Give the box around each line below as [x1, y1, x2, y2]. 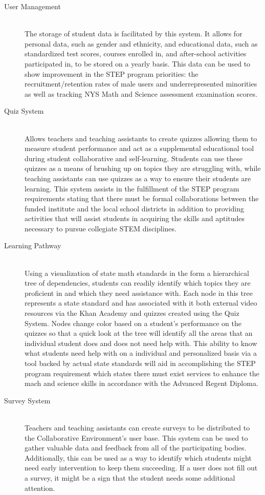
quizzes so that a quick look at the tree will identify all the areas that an [25, 328, 253, 338]
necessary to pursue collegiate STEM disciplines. [25, 223, 176, 233]
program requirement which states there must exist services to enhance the [25, 368, 259, 378]
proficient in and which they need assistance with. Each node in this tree [25, 287, 253, 298]
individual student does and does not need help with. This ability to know [25, 337, 257, 348]
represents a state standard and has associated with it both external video [25, 297, 257, 308]
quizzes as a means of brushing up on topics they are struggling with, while [25, 163, 261, 174]
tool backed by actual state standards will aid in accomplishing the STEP [25, 358, 256, 368]
